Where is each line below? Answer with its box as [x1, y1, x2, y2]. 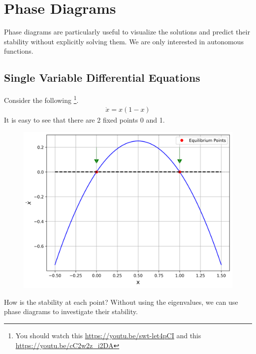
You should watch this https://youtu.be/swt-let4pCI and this [15, 330, 201, 340]
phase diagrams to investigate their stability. [4, 306, 138, 317]
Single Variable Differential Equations [4, 70, 200, 85]
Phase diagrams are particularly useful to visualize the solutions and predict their [4, 27, 250, 37]
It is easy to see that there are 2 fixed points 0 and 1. [4, 115, 165, 125]
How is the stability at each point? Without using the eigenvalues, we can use [4, 296, 238, 307]
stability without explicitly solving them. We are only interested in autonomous [4, 36, 244, 46]
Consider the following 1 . [4, 94, 79, 105]
